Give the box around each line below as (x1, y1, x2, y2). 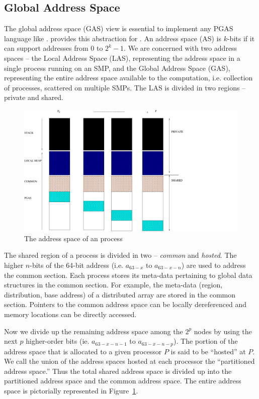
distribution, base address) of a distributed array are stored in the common (4, 289, 236, 300)
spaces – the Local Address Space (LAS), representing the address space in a (4, 52, 240, 63)
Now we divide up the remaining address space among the (4, 326, 183, 336)
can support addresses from (4, 43, 89, 53)
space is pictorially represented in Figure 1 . (4, 385, 138, 395)
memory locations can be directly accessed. (4, 309, 137, 319)
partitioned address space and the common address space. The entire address (4, 375, 241, 386)
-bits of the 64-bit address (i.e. (30, 259, 123, 270)
